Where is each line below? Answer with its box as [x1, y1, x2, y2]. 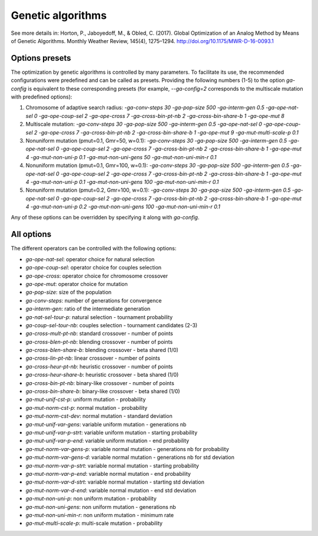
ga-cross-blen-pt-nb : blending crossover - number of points [25, 338, 173, 345]
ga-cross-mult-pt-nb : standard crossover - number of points [25, 330, 173, 337]
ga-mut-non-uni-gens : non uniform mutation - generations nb [25, 503, 176, 510]
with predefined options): [11, 93, 72, 100]
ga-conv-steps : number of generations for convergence [25, 297, 162, 304]
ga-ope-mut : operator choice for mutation [25, 280, 128, 287]
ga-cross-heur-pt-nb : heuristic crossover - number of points [25, 363, 173, 370]
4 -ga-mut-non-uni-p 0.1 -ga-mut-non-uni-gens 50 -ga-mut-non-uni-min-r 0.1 [25, 153, 217, 160]
